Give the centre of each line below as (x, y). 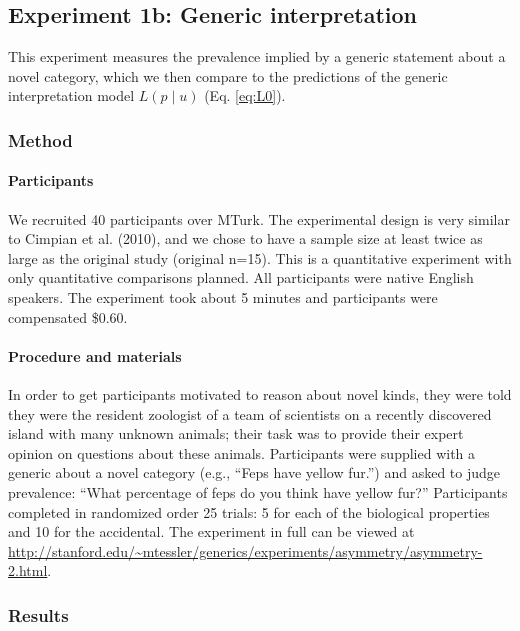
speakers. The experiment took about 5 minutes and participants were (223, 297)
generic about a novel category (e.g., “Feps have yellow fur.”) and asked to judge (254, 472)
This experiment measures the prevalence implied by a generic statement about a (257, 56)
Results (38, 614)
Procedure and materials (95, 355)
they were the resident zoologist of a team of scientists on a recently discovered (250, 413)
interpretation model (71, 95)
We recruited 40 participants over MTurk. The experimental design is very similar (259, 218)
